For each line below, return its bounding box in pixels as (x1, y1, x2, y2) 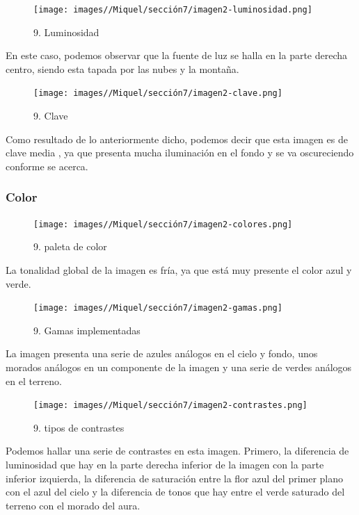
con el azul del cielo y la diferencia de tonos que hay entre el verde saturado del (6, 484, 345, 499)
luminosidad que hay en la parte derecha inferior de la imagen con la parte (6, 457, 324, 471)
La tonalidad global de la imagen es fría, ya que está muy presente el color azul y (6, 262, 352, 277)
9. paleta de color (33, 239, 107, 254)
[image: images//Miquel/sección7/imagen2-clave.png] (33, 88, 282, 99)
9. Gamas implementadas (33, 322, 141, 337)
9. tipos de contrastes (33, 420, 125, 434)
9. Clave (33, 108, 68, 123)
